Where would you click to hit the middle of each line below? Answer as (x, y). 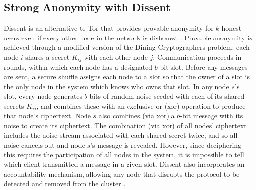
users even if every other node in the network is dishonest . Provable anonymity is (128, 37)
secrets (14, 105)
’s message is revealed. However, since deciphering (166, 145)
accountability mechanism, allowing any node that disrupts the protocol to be (122, 173)
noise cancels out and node (44, 145)
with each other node (116, 57)
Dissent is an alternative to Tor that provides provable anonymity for (109, 28)
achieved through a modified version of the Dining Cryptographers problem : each (127, 47)
